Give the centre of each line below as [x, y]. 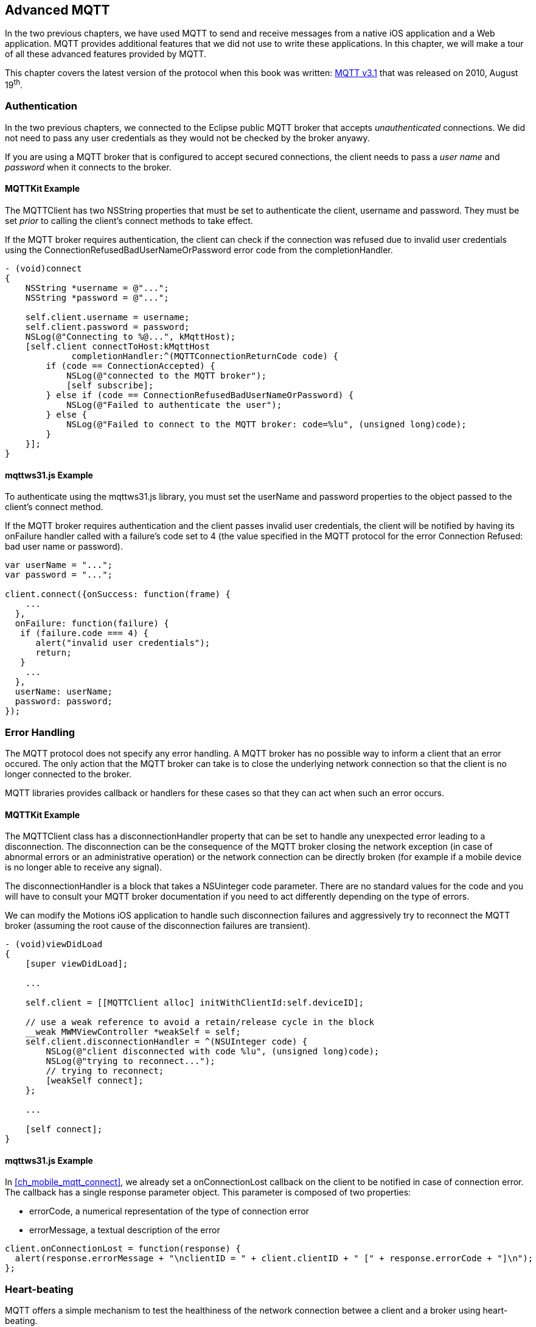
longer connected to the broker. [68, 774]
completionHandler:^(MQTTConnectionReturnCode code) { [205, 356]
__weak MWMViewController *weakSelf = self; [133, 1032]
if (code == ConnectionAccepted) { [131, 366]
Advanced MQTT [57, 10]
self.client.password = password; [107, 327]
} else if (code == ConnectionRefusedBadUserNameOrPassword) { [200, 395]
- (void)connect [44, 269]
